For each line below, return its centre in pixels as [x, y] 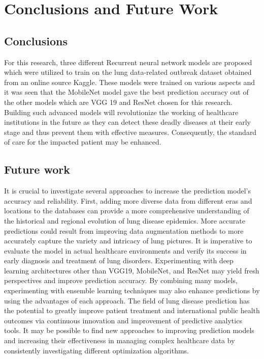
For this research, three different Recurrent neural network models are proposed [128, 62]
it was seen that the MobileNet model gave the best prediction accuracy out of [126, 92]
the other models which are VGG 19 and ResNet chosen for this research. [118, 102]
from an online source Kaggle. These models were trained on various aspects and [130, 82]
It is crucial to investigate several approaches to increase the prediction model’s [127, 191]
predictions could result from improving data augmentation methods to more [124, 230]
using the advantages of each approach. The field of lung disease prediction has [127, 300]
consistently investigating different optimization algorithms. [97, 350]
